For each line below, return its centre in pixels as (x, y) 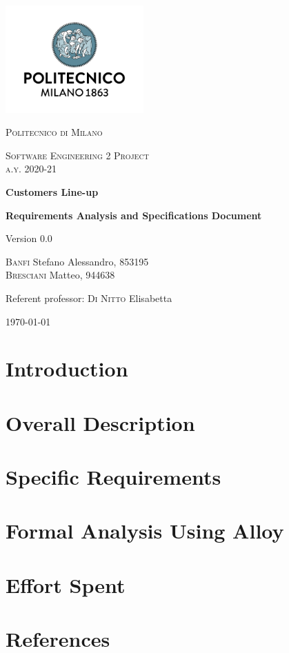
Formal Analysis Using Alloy (145, 531)
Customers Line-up (52, 191)
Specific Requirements (113, 477)
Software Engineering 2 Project (77, 155)
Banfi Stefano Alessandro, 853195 (77, 261)
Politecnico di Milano (54, 132)
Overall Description (100, 422)
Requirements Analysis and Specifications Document (134, 215)
